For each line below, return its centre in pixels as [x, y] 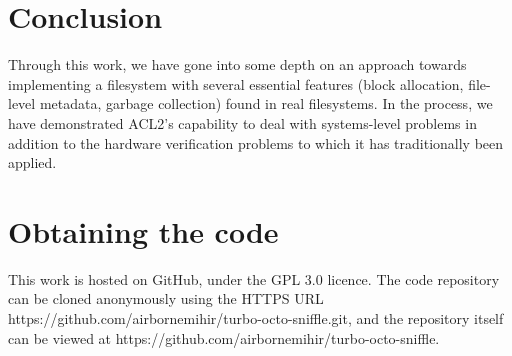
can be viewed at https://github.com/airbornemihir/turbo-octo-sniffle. [224, 337]
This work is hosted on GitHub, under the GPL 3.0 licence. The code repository [254, 278]
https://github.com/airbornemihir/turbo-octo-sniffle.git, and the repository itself [256, 318]
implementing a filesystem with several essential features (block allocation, [236, 83]
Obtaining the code [143, 230]
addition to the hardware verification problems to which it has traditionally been [256, 142]
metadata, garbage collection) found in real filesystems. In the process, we [266, 103]
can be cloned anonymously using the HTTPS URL [166, 298]
